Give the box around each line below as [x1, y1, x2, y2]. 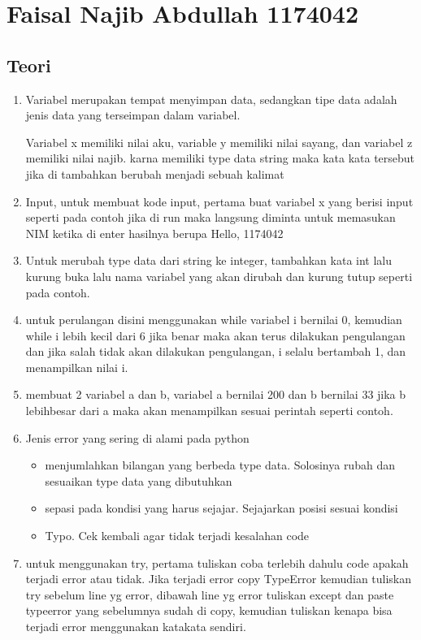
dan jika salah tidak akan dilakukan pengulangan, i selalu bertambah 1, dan [25, 343, 406, 360]
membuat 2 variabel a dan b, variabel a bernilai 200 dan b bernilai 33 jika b [25, 386, 406, 403]
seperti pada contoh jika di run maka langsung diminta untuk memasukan [25, 209, 396, 226]
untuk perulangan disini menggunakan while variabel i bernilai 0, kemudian [25, 311, 402, 328]
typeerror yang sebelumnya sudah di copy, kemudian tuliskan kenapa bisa [25, 602, 393, 619]
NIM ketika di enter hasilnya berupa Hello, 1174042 [25, 224, 284, 241]
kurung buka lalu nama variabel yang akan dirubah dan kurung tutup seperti [25, 267, 413, 284]
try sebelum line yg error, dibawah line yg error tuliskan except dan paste [25, 586, 394, 603]
